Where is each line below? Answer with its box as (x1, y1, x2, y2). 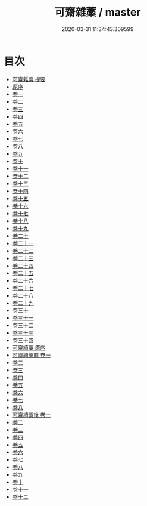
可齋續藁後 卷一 (12, 411, 51, 418)
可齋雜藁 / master (54, 5, 141, 19)
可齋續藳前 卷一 (12, 351, 51, 359)
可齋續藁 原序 (12, 344, 46, 351)
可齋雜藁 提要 (12, 75, 46, 82)
